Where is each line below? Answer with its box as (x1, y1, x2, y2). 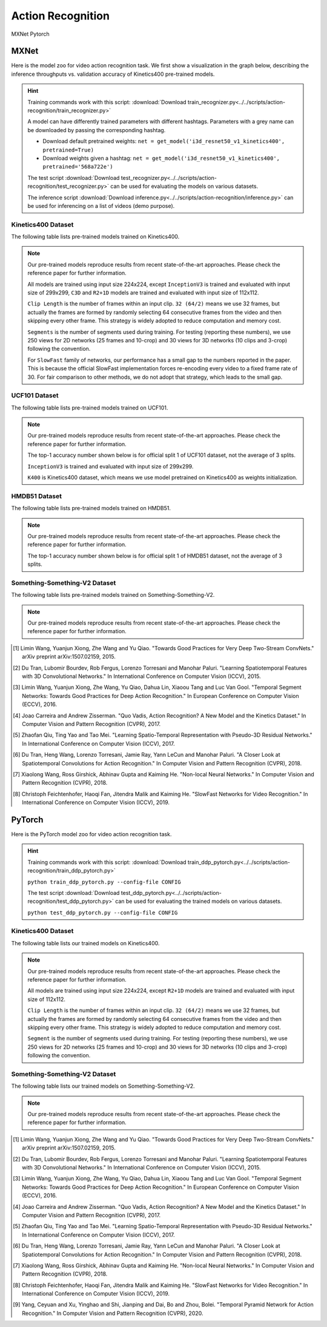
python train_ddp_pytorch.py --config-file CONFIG (27, 879, 181, 885)
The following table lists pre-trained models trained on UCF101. (11, 404, 168, 411)
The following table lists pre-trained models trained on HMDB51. (11, 505, 171, 512)
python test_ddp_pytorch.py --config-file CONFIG (27, 909, 178, 916)
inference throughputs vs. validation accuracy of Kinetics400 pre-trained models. (11, 70, 215, 78)
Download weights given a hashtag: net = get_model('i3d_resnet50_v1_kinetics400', (42, 155, 280, 162)
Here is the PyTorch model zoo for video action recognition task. (11, 830, 172, 837)
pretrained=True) (42, 146, 94, 153)
